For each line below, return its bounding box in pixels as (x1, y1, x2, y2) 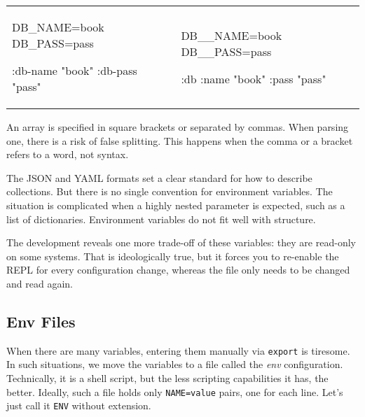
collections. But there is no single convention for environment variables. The (6, 184, 333, 199)
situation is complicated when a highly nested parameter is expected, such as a (6, 197, 345, 212)
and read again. (6, 276, 73, 290)
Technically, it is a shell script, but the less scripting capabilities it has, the (6, 370, 329, 385)
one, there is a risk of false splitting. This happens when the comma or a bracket (6, 133, 353, 148)
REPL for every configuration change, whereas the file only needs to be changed (6, 262, 350, 277)
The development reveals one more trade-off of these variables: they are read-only (6, 235, 356, 250)
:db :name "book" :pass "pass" (181, 70, 326, 87)
